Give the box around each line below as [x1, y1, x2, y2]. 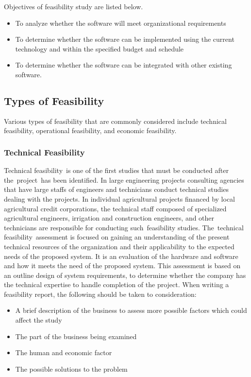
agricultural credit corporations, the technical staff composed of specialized [4, 203, 227, 213]
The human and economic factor [15, 347, 112, 358]
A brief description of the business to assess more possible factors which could [15, 305, 247, 315]
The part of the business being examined [15, 331, 137, 341]
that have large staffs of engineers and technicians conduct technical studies [4, 184, 229, 194]
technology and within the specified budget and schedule [15, 43, 184, 53]
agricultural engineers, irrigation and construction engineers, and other [4, 213, 215, 223]
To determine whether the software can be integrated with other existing [15, 60, 232, 70]
